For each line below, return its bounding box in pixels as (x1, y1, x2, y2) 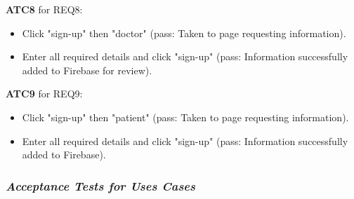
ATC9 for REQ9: (6, 86, 83, 101)
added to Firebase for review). (22, 62, 152, 77)
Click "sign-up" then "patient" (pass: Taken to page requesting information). (22, 109, 349, 124)
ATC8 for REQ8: (6, 2, 83, 16)
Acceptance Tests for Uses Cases (6, 177, 196, 194)
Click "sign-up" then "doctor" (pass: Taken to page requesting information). (22, 25, 346, 40)
